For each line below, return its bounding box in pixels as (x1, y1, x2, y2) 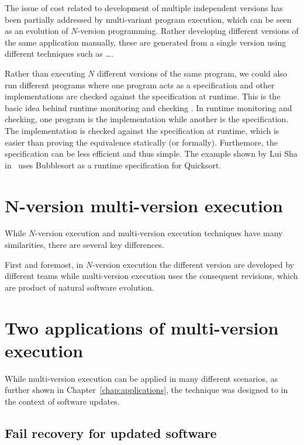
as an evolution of (5, 25, 68, 37)
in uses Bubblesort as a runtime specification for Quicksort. (5, 158, 222, 171)
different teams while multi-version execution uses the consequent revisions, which (5, 270, 298, 282)
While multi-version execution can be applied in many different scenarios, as (5, 372, 278, 384)
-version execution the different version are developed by (92, 258, 294, 270)
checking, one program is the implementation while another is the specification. (5, 113, 289, 125)
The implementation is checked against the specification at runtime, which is (5, 124, 279, 136)
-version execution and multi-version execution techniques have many (35, 227, 283, 239)
